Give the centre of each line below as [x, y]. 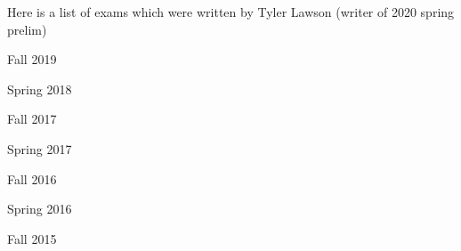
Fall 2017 [32, 119]
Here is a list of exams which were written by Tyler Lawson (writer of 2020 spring [231, 12]
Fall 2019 [32, 59]
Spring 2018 [40, 89]
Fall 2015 [32, 238]
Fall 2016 [32, 178]
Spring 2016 [40, 209]
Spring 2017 [40, 148]
